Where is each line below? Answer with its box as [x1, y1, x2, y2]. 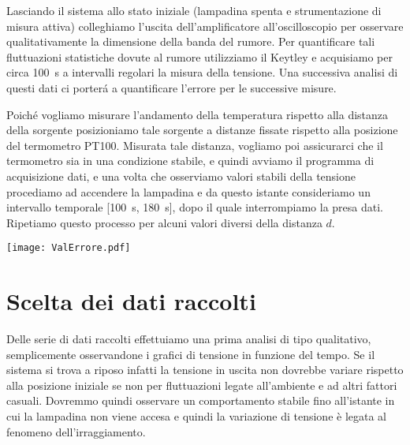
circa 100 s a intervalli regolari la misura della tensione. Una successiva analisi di [6, 64, 398, 80]
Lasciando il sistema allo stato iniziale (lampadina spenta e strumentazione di [6, 2, 382, 18]
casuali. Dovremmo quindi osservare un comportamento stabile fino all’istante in [6, 392, 395, 409]
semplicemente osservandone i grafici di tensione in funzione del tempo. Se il [6, 346, 375, 362]
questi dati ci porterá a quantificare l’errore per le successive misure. [6, 79, 337, 95]
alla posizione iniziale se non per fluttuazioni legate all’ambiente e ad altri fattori [6, 376, 397, 393]
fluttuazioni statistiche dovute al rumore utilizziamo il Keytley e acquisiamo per [6, 48, 393, 65]
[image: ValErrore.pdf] [6, 242, 131, 254]
